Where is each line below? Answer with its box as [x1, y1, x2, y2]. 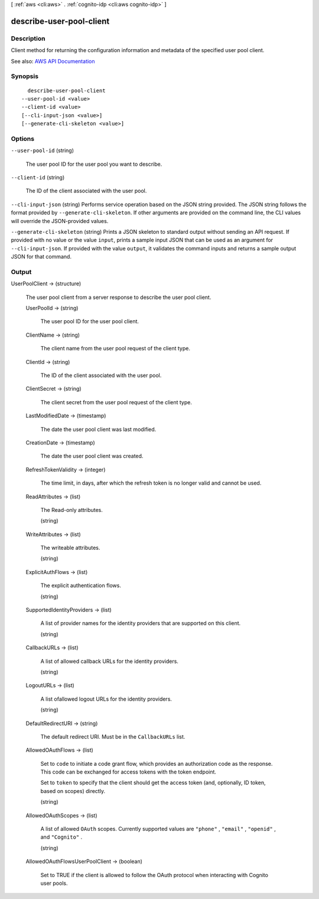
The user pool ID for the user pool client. [40, 318, 139, 325]
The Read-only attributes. [40, 506, 103, 513]
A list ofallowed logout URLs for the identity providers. [40, 695, 172, 703]
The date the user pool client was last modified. [40, 426, 157, 433]
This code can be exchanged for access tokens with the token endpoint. [40, 768, 217, 775]
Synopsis [11, 72, 38, 80]
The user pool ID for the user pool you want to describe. [25, 160, 162, 167]
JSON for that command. [11, 253, 72, 260]
